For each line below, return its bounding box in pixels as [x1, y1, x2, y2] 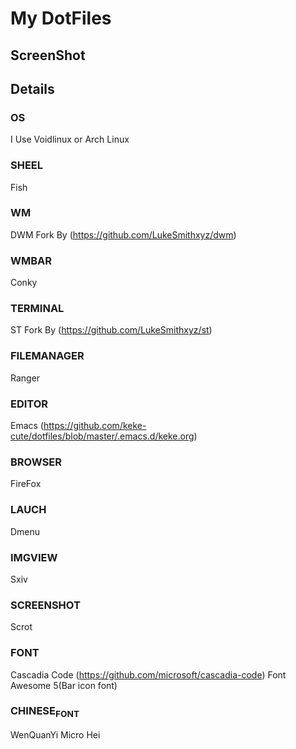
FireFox [10, 478, 42, 490]
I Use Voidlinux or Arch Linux [10, 133, 130, 146]
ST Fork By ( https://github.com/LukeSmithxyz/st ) [10, 324, 213, 336]
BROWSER [10, 455, 63, 469]
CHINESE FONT [10, 704, 80, 720]
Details [10, 80, 55, 97]
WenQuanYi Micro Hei [10, 729, 101, 741]
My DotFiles [10, 7, 112, 30]
